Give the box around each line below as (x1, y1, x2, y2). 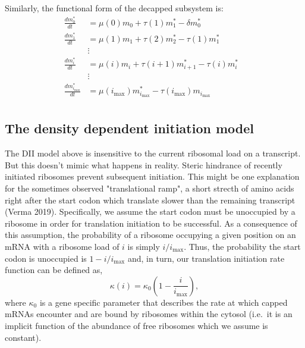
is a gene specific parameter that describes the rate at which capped (39, 296, 288, 308)
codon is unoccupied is (5, 252, 87, 264)
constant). (5, 331, 42, 343)
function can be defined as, (5, 264, 103, 276)
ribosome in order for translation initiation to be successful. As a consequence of (5, 217, 297, 229)
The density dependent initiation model (5, 119, 254, 137)
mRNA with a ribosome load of (5, 240, 120, 252)
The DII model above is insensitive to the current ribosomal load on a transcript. (5, 147, 301, 159)
